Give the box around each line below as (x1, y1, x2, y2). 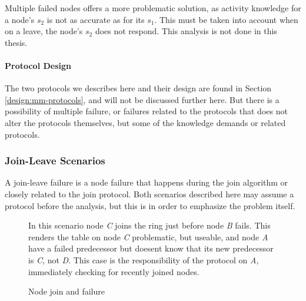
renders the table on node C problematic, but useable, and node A (28, 230, 268, 243)
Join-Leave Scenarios (5, 153, 105, 168)
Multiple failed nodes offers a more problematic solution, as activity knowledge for (5, 2, 301, 14)
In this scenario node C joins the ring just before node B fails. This (28, 219, 271, 231)
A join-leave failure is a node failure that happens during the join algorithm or (5, 176, 288, 188)
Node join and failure (28, 285, 105, 297)
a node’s (5, 13, 35, 25)
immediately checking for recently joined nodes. (28, 265, 199, 277)
